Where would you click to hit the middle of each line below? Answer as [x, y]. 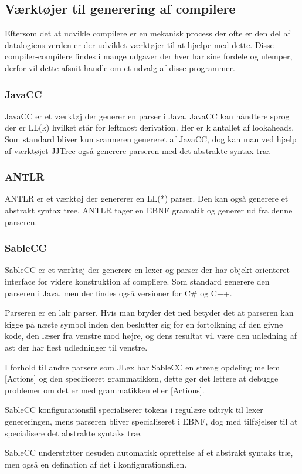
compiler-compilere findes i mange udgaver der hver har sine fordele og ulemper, [149, 56]
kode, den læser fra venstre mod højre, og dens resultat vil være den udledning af [151, 336]
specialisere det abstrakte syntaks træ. [74, 433]
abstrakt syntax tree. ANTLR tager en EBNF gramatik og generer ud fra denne [149, 210]
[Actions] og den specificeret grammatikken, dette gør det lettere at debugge [142, 378]
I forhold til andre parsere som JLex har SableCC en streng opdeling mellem [142, 367]
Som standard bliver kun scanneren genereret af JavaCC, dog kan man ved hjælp [151, 138]
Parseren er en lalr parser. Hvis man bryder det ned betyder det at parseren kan [149, 313]
